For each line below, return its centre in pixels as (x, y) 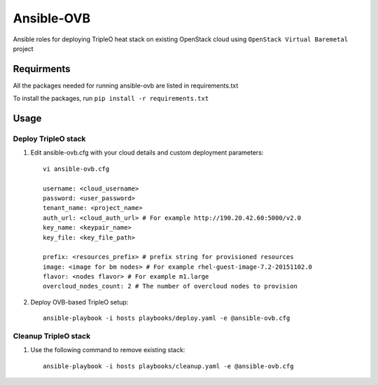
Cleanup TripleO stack (52, 336)
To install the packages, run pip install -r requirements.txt (111, 99)
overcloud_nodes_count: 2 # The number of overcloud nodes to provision (170, 286)
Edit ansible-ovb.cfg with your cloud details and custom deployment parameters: (147, 153)
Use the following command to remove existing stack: (108, 350)
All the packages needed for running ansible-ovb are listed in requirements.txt (126, 85)
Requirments (42, 69)
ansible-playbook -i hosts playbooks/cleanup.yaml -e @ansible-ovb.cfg (168, 366)
